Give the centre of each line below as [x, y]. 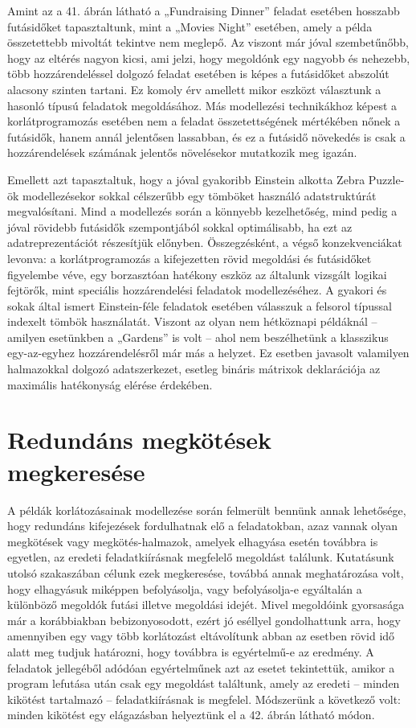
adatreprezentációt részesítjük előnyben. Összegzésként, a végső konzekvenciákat [205, 243]
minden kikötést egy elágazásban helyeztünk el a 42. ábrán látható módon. [191, 715]
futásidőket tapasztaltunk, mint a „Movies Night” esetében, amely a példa [190, 26]
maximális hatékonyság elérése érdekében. [110, 384]
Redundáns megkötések [140, 440]
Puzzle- [386, 179]
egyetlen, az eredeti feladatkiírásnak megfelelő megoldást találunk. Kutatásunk [201, 557]
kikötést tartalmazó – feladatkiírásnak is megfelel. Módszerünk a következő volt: [204, 699]
